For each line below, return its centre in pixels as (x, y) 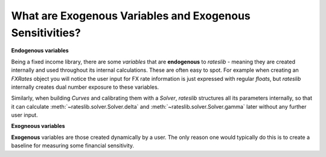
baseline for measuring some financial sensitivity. (73, 146)
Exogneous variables (38, 126)
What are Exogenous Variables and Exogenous (131, 16)
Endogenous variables (40, 51)
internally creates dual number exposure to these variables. (85, 87)
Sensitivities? (46, 33)
